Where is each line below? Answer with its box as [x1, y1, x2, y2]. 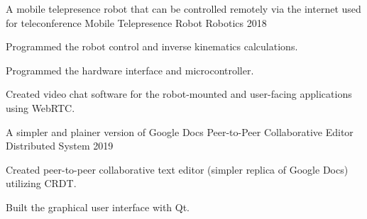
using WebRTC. [6, 100, 75, 115]
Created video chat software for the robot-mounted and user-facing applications [6, 86, 352, 101]
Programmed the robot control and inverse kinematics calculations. [6, 39, 298, 54]
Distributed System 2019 [6, 138, 114, 153]
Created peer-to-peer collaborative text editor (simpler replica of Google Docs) [6, 162, 349, 176]
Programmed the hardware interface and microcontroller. [6, 62, 254, 77]
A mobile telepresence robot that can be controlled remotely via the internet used [6, 1, 361, 16]
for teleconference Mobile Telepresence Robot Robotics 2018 [6, 15, 267, 30]
